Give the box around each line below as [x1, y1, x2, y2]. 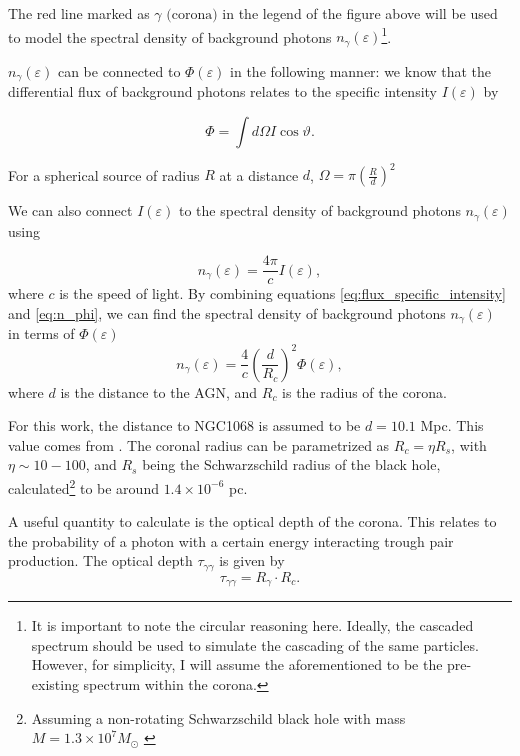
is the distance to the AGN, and [60, 381, 258, 402]
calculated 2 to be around [8, 474, 159, 498]
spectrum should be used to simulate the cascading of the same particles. [31, 634, 479, 655]
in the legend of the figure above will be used [222, 3, 498, 23]
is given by [219, 550, 285, 571]
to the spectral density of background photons [179, 200, 461, 221]
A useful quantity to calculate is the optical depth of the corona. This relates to [8, 511, 497, 532]
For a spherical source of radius [8, 164, 200, 185]
